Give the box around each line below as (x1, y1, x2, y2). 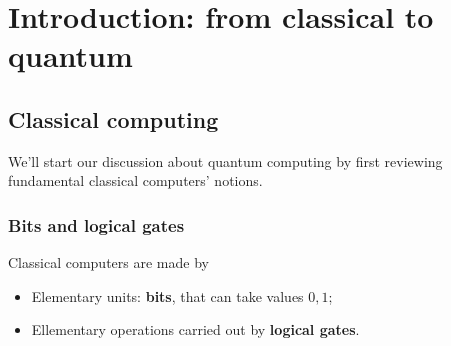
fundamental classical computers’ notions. (8, 170, 263, 191)
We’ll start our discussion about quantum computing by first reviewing (8, 150, 443, 171)
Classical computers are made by (8, 252, 209, 273)
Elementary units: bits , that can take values (31, 285, 304, 306)
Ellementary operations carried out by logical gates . (31, 319, 360, 340)
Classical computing (8, 103, 219, 134)
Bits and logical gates (8, 212, 185, 237)
